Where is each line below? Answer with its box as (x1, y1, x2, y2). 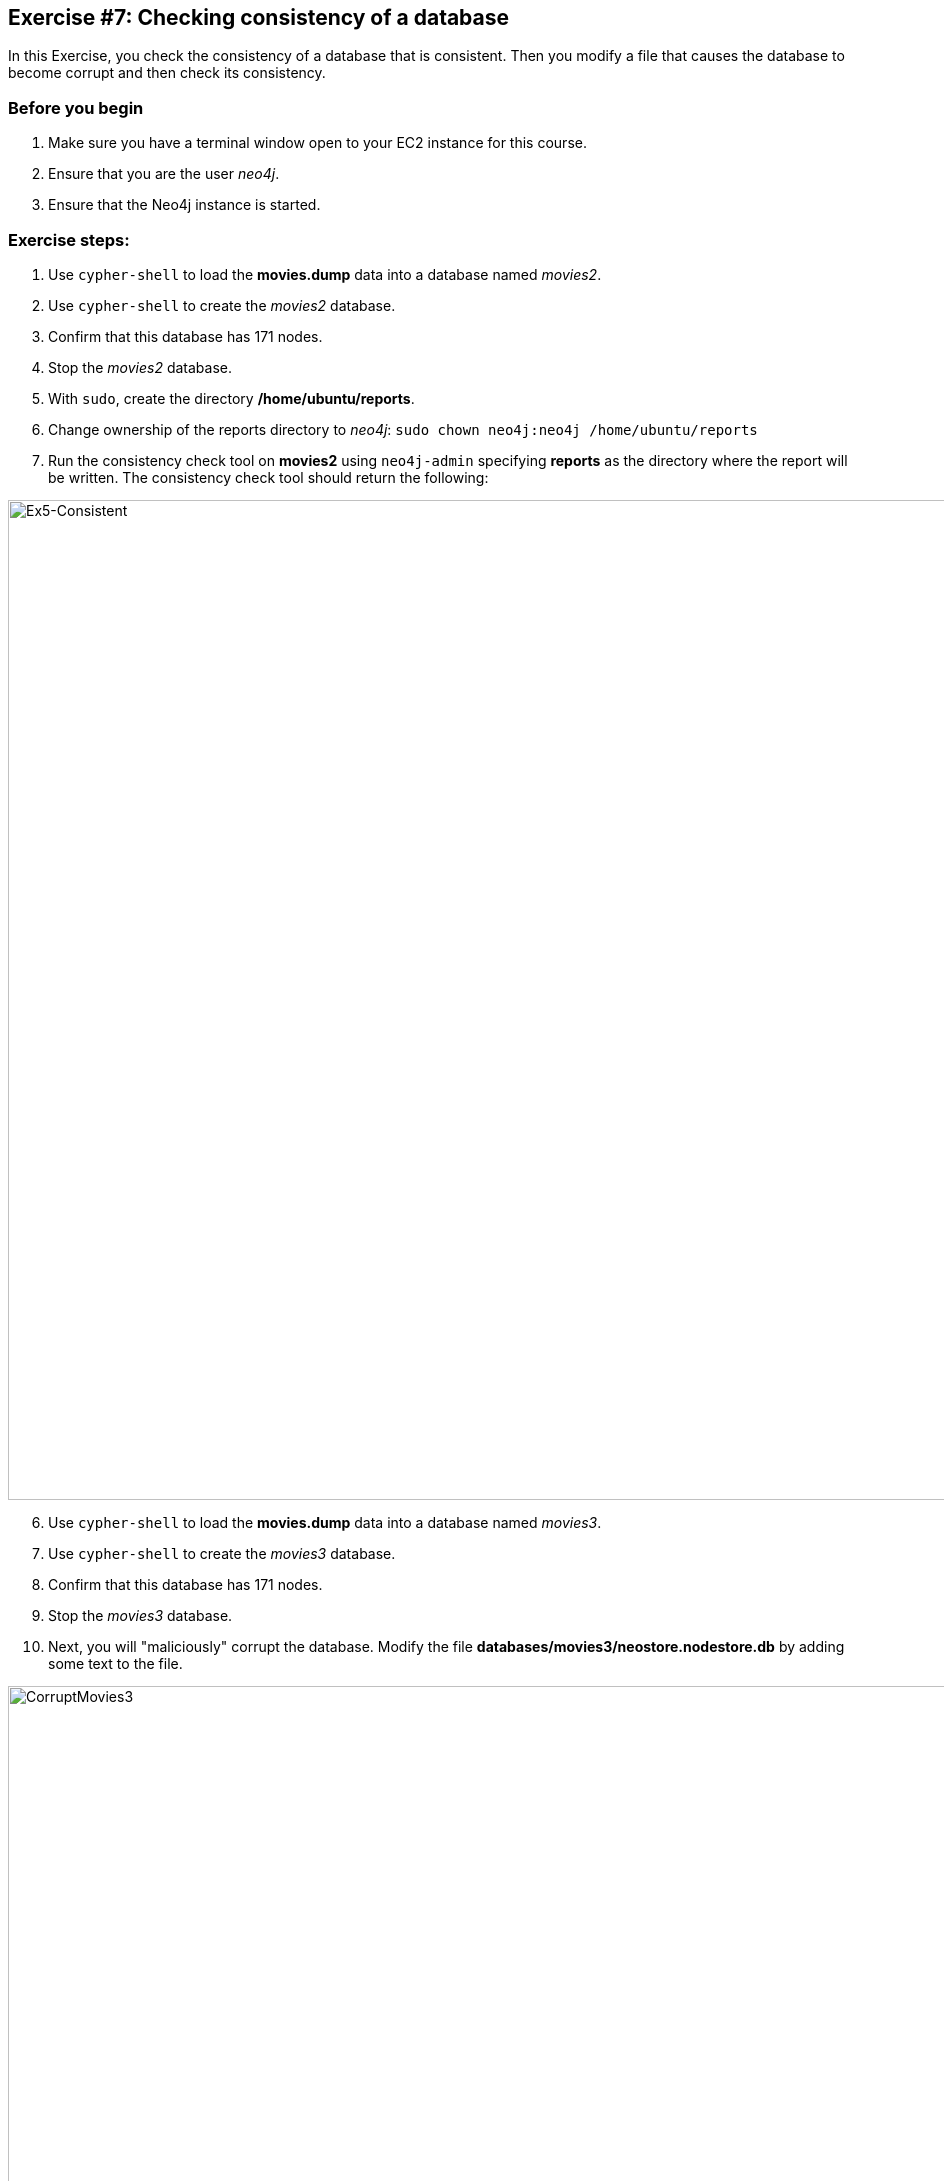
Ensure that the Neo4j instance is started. (48, 196, 321, 214)
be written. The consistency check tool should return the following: (48, 468, 489, 486)
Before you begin (8, 97, 144, 118)
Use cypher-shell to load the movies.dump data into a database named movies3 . (48, 1513, 602, 1531)
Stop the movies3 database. (48, 1606, 233, 1624)
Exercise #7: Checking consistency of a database (8, 5, 510, 30)
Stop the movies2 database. (48, 358, 232, 376)
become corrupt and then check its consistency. (8, 64, 326, 82)
